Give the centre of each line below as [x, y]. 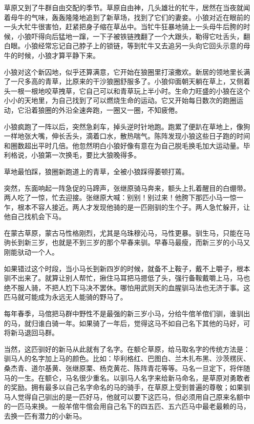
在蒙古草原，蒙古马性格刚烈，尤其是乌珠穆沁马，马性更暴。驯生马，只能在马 [127, 232]
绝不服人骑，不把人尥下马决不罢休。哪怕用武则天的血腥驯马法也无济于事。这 [127, 287]
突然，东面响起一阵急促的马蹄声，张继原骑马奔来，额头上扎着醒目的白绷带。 [127, 188]
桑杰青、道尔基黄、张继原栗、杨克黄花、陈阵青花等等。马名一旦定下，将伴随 [127, 368]
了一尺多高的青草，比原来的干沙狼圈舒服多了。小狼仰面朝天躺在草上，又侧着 [127, 81]
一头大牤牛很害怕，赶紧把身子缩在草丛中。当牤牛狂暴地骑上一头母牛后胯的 [124, 27]
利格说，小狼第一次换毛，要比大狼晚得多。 [72, 155]
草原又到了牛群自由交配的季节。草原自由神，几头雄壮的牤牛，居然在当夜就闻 [127, 7]
